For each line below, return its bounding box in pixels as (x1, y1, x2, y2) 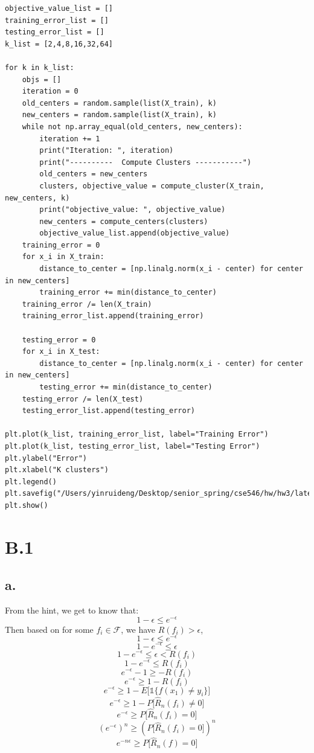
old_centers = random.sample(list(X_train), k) (22, 98, 217, 107)
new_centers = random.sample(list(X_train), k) (22, 111, 217, 120)
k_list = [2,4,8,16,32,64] (5, 39, 113, 48)
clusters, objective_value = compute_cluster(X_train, (39, 181, 264, 190)
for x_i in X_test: (22, 347, 100, 356)
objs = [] (22, 75, 62, 84)
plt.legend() (5, 477, 57, 486)
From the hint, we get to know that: (5, 604, 139, 617)
